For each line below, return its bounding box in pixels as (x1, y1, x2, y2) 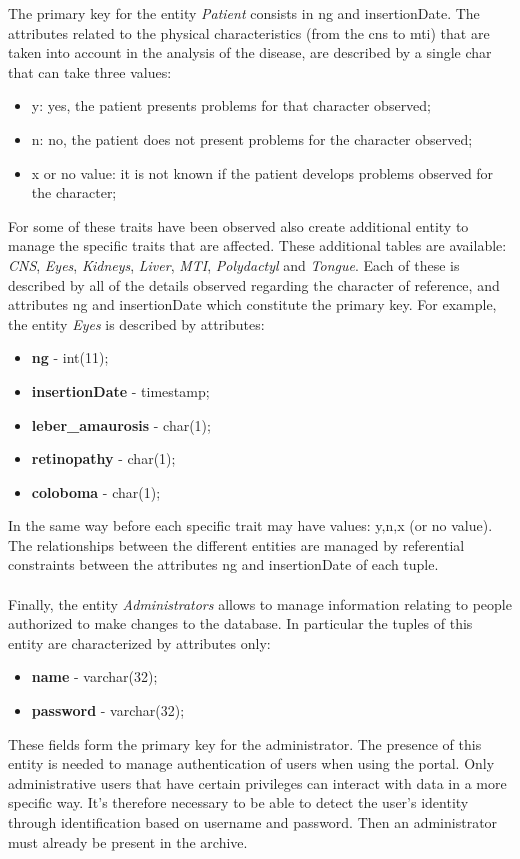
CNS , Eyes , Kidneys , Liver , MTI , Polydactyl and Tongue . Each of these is (8, 254, 460, 275)
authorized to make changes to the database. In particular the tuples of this (8, 613, 473, 634)
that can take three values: (8, 61, 172, 82)
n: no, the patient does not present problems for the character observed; (31, 128, 473, 149)
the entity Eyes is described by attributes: (8, 313, 265, 334)
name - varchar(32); (31, 666, 158, 687)
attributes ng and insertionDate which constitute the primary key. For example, (8, 294, 497, 315)
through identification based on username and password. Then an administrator (8, 812, 498, 832)
